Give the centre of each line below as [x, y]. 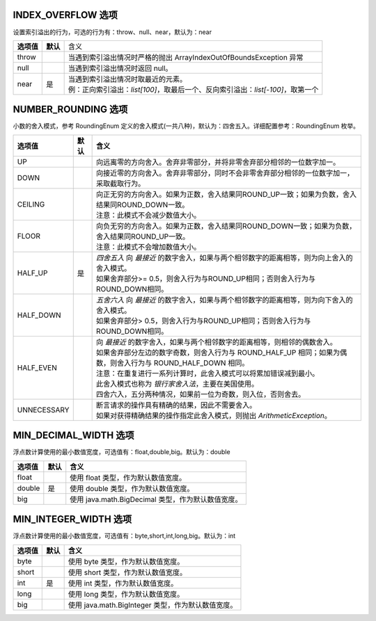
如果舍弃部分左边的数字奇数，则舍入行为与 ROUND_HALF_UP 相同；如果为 [218, 353]
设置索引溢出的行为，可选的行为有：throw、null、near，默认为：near [112, 32]
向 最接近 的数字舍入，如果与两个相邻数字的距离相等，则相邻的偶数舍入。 [217, 342]
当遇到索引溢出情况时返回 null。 [120, 68]
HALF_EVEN [37, 367]
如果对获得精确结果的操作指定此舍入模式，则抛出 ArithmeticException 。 [214, 415]
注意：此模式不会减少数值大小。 [149, 215]
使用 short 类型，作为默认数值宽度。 [127, 572]
